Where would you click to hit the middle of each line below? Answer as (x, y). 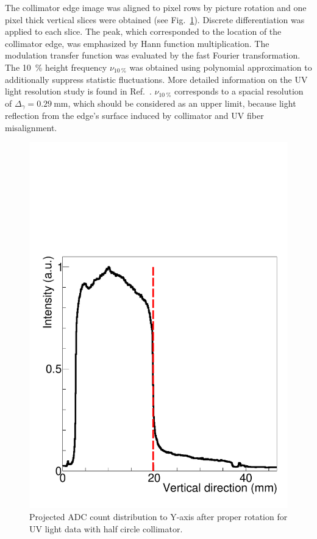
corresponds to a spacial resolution (239, 91)
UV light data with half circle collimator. (106, 528)
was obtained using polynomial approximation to (221, 67)
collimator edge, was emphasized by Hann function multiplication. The (137, 43)
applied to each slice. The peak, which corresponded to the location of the (143, 31)
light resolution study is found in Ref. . (78, 91)
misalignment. (31, 127)
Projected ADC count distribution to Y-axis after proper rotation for (158, 516)
